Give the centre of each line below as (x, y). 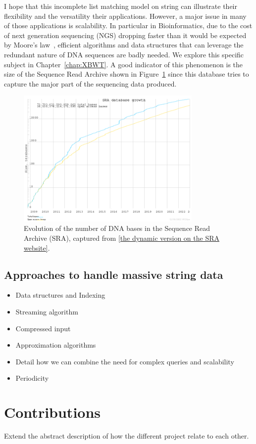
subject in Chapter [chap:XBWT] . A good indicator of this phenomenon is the (123, 64)
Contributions (52, 412)
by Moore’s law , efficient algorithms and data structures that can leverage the (124, 45)
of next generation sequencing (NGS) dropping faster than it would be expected (125, 35)
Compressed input (43, 328)
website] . (37, 247)
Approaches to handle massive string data (114, 274)
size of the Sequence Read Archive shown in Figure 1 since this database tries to (127, 74)
